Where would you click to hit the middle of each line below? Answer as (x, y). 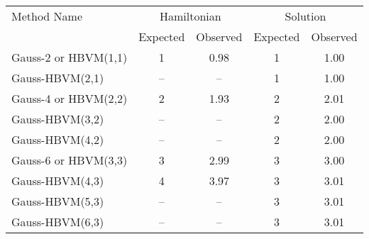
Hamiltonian (190, 16)
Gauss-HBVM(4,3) (58, 180)
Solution (305, 16)
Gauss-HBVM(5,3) (58, 201)
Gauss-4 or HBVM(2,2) (70, 98)
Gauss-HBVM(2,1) (58, 78)
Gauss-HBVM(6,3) (58, 222)
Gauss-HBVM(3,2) (58, 119)
